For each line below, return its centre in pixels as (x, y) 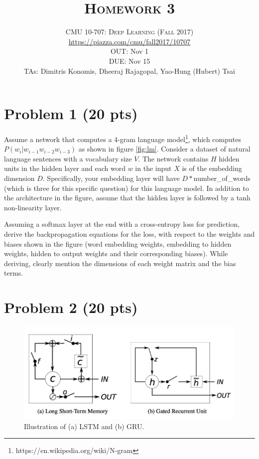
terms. (14, 273)
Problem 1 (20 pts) (71, 113)
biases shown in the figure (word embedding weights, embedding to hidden (118, 243)
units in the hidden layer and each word (65, 168)
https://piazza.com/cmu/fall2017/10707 (129, 41)
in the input (153, 168)
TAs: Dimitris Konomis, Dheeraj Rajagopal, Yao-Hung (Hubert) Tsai (129, 71)
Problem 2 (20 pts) (71, 307)
